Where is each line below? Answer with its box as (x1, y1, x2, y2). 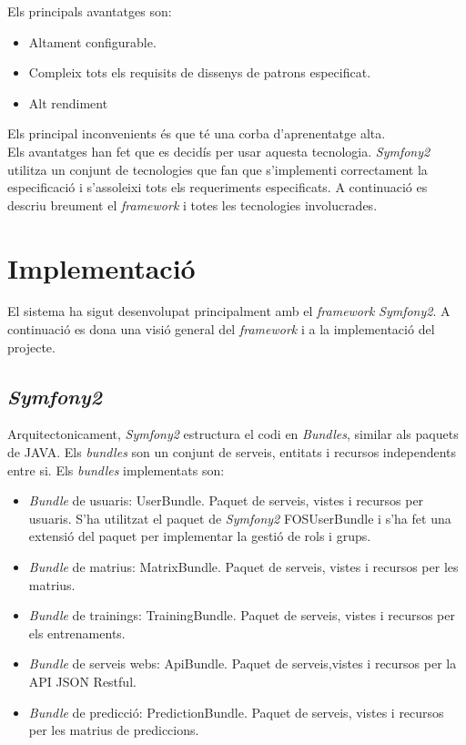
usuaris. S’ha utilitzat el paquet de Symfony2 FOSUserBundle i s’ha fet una (28, 508, 451, 527)
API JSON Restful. (28, 671, 137, 690)
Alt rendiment (28, 93, 108, 112)
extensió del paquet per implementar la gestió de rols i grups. (28, 526, 371, 546)
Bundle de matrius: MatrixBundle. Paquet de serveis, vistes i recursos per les (28, 557, 459, 577)
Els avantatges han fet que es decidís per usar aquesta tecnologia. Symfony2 (7, 141, 431, 160)
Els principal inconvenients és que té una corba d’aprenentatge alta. (7, 124, 386, 143)
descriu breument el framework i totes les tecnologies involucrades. (7, 195, 378, 214)
